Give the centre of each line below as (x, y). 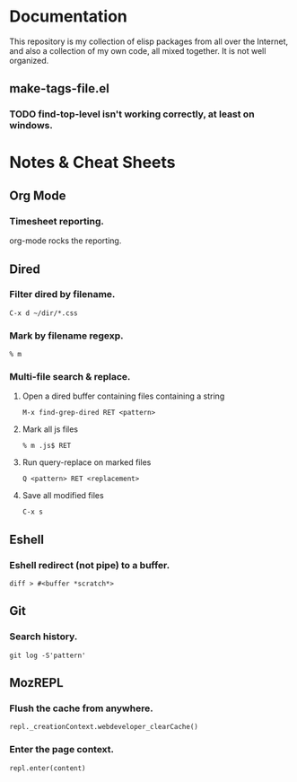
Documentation (69, 17)
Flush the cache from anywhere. (82, 708)
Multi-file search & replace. (70, 377)
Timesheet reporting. (57, 221)
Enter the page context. (62, 750)
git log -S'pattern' (48, 655)
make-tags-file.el (59, 88)
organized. (29, 60)
